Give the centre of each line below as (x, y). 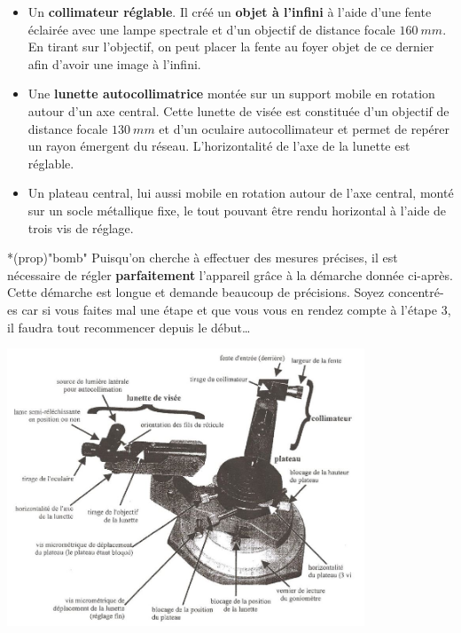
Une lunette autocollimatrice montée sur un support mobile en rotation (231, 94)
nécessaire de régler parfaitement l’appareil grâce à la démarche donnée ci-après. (230, 274)
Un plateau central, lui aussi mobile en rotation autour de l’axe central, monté (241, 193)
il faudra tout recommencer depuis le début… (129, 327)
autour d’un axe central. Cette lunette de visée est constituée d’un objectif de (238, 110)
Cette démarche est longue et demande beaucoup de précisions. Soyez (196, 292)
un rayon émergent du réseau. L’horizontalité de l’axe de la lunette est (219, 146)
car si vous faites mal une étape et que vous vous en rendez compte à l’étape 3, (236, 309)
